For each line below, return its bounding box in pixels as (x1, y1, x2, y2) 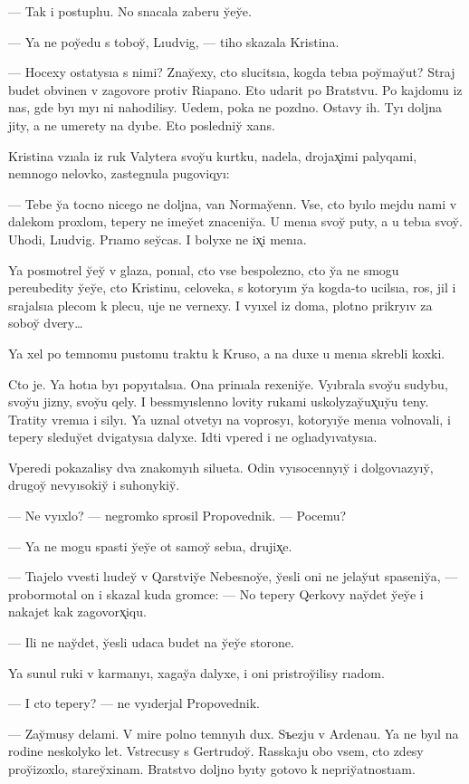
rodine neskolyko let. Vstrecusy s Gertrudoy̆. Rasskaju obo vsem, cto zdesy (8, 741, 424, 760)
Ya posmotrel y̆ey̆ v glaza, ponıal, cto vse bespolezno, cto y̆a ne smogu (8, 260, 399, 279)
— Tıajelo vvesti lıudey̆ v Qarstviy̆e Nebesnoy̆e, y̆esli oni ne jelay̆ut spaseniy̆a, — (8, 567, 458, 586)
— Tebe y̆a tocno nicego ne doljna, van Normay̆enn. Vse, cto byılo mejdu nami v (8, 194, 457, 213)
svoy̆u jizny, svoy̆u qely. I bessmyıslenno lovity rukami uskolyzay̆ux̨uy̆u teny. (8, 392, 429, 411)
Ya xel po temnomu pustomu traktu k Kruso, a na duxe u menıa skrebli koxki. (8, 343, 445, 362)
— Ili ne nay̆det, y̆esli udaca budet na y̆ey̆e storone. (8, 633, 294, 652)
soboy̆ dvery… (8, 313, 83, 332)
